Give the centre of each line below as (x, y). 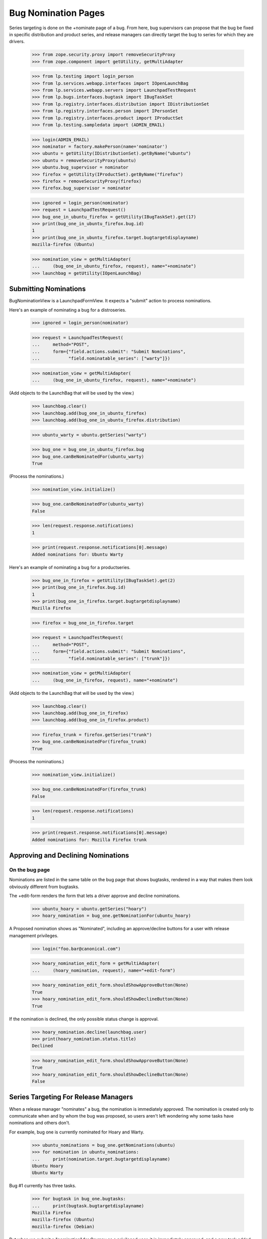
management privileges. (34, 935)
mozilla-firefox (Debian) (63, 1226)
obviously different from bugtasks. (44, 887)
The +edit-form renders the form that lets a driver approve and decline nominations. (95, 896)
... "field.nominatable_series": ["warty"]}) (101, 359)
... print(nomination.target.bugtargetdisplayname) (101, 1159)
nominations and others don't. (40, 1123)
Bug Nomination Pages (57, 13)
